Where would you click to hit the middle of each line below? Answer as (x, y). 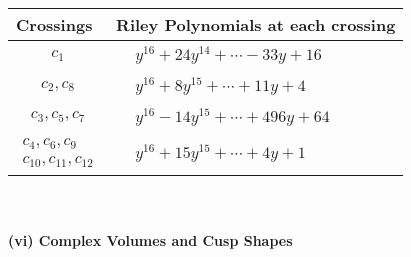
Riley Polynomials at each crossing (256, 24)
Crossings (54, 24)
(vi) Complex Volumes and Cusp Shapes (150, 239)
